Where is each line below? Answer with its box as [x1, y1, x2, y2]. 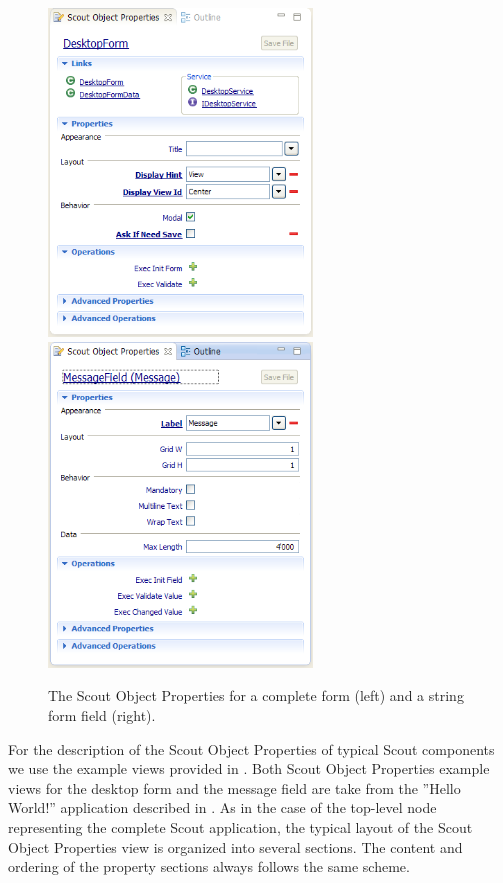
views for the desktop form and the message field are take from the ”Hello [8, 777, 461, 798]
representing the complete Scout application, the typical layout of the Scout [8, 816, 473, 837]
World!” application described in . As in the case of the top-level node [8, 797, 437, 818]
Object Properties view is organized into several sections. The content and [8, 836, 463, 857]
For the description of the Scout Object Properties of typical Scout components [8, 738, 495, 759]
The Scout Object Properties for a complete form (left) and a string [48, 685, 464, 706]
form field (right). [48, 704, 156, 725]
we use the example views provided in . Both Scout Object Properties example [8, 758, 490, 779]
